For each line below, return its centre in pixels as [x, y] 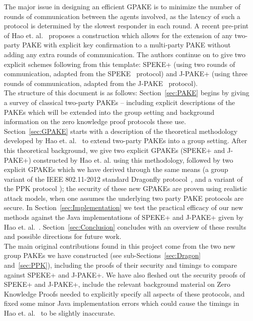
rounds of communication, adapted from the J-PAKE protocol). [101, 83]
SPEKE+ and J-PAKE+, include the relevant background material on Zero [117, 284]
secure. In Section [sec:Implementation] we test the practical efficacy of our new [124, 207]
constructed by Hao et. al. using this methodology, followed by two [133, 160]
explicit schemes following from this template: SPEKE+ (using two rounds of [120, 64]
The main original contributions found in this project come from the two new [120, 246]
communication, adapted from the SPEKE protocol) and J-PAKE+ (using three [126, 74]
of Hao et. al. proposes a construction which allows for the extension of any [118, 35]
